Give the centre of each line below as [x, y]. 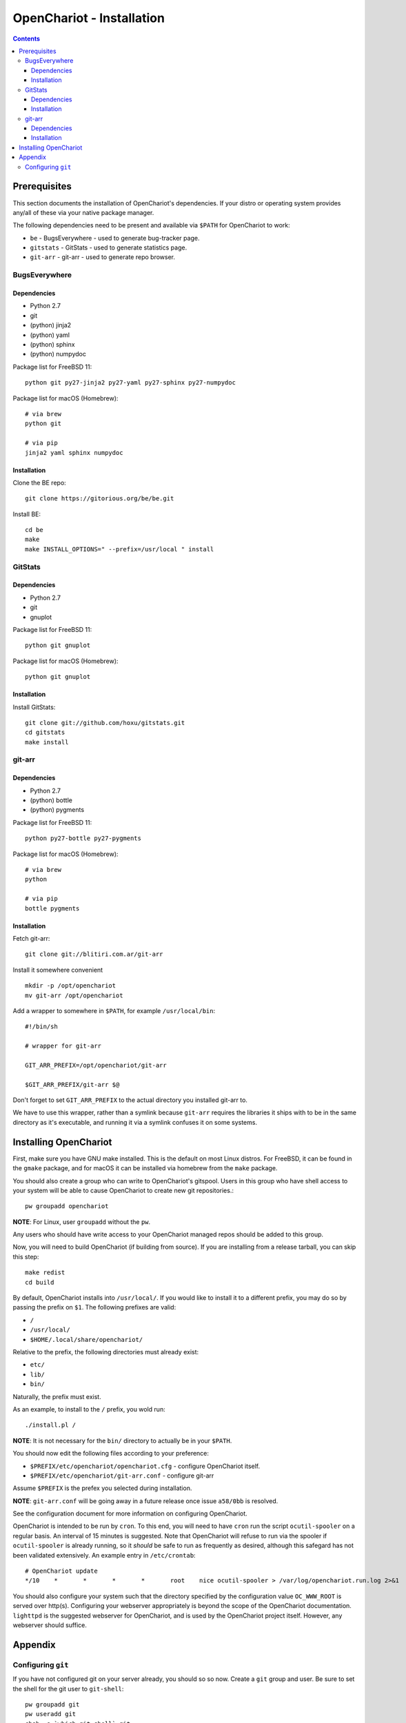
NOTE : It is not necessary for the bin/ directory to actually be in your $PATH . [122, 1440]
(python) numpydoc [58, 354]
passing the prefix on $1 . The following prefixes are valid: [94, 1307]
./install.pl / [51, 1425]
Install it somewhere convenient [58, 970]
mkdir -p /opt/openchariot [71, 986]
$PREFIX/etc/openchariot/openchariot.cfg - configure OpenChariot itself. [145, 1466]
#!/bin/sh [41, 1027]
